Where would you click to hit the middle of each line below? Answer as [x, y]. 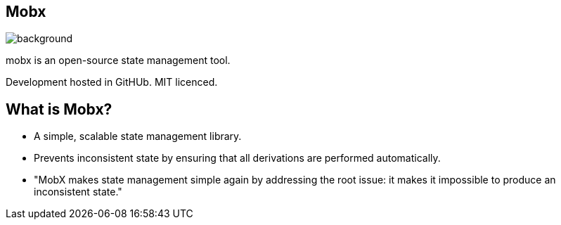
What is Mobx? [59, 109]
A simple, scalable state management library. [138, 136]
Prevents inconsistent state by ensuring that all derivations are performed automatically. [237, 158]
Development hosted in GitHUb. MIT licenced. [112, 82]
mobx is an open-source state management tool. [118, 60]
